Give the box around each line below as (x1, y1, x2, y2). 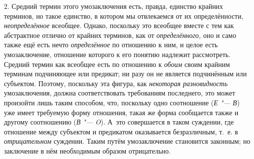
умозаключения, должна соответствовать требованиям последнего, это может (4, 88, 235, 98)
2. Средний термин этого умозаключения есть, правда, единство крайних (4, 1, 223, 11)
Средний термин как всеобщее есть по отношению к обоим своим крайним (4, 59, 230, 69)
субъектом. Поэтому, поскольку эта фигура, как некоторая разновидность (4, 78, 228, 88)
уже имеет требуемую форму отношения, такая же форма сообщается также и (4, 107, 239, 117)
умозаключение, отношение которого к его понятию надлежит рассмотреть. (4, 49, 231, 59)
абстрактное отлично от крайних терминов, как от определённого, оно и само (4, 30, 236, 40)
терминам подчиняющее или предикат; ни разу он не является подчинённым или (4, 68, 247, 79)
